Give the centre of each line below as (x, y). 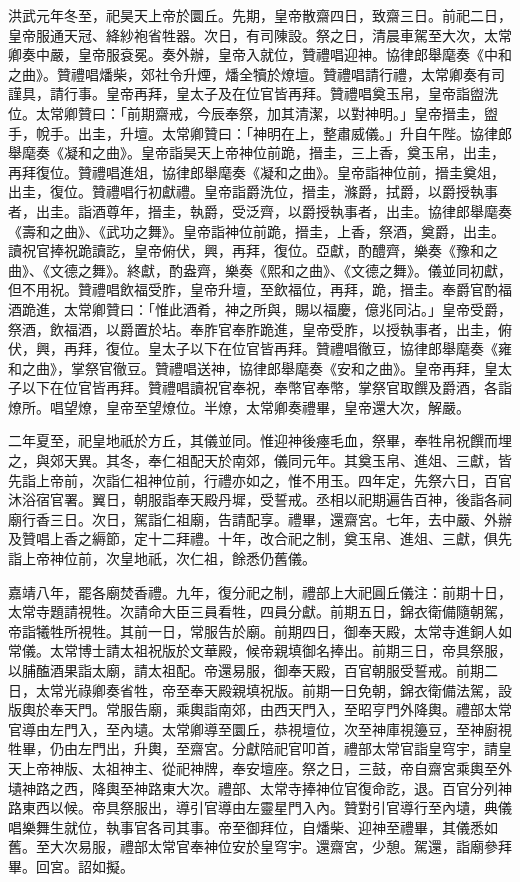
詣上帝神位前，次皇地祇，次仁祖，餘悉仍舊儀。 (162, 558)
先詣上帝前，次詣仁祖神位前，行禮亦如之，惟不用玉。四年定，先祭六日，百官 (260, 479)
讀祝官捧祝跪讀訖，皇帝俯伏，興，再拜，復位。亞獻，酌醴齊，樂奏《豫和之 (253, 250)
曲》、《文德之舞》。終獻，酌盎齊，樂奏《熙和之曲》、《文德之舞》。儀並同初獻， (260, 269)
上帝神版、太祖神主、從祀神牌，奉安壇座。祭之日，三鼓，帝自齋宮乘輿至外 (266, 767)
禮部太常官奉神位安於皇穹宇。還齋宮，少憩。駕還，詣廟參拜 (315, 846)
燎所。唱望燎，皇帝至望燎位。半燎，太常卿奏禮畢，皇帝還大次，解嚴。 (239, 406)
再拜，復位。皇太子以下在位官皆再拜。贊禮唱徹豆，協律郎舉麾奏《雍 (287, 348)
